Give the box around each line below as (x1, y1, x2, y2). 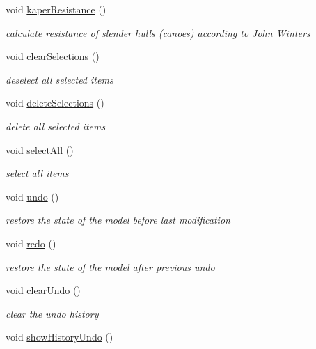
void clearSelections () (6, 49, 100, 63)
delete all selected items (6, 118, 106, 133)
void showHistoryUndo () (6, 329, 113, 344)
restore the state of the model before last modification (6, 212, 230, 227)
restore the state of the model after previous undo (6, 259, 215, 274)
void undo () (6, 189, 59, 203)
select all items (6, 166, 69, 180)
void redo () (6, 235, 56, 250)
